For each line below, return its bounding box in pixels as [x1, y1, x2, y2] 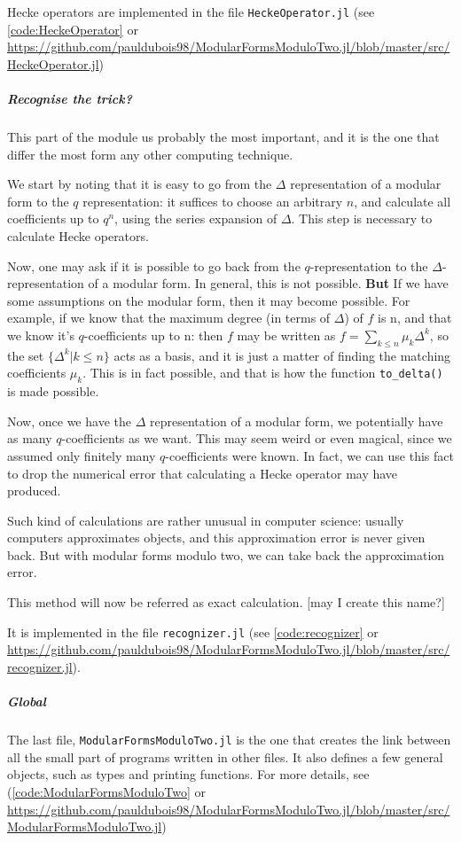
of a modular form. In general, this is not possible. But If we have [88, 274, 449, 292]
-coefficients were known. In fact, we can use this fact [165, 446, 454, 464]
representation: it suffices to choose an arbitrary [82, 191, 343, 210]
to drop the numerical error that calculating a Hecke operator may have [7, 464, 398, 482]
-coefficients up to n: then [83, 325, 223, 344]
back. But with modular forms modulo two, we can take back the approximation [7, 545, 445, 564]
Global [7, 692, 47, 711]
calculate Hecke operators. [7, 226, 149, 245]
